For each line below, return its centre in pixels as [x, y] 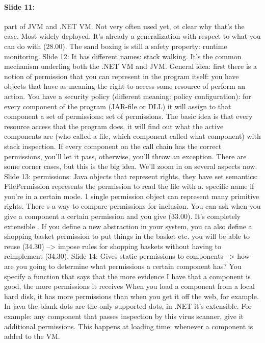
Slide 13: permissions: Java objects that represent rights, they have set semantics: [131, 176]
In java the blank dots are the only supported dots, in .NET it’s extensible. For [128, 306]
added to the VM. [32, 336]
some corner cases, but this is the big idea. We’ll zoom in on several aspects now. [131, 166]
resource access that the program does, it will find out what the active [114, 126]
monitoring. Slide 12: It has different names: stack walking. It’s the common [123, 56]
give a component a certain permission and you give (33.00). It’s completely [123, 216]
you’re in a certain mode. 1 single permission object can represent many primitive [132, 196]
